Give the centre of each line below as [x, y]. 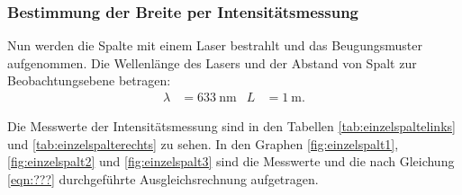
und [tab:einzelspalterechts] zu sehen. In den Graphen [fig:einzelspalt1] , [203, 143]
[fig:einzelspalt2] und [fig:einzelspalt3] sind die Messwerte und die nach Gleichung [231, 161]
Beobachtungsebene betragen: [89, 80]
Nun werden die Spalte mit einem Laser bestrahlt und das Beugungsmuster [215, 45]
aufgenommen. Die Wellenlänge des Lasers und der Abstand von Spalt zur [212, 62]
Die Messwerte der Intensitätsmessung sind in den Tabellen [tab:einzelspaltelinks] [231, 126]
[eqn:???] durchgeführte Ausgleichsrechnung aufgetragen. [163, 178]
